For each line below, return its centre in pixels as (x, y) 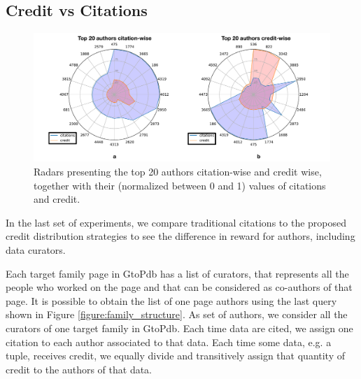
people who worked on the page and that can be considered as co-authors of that (179, 287)
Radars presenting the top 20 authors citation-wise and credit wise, (178, 172)
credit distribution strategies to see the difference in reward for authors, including (180, 236)
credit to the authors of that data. (79, 369)
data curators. (36, 250)
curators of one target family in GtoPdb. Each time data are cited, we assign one (179, 328)
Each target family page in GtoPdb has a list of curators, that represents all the (177, 273)
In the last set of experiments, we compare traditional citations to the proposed (176, 222)
